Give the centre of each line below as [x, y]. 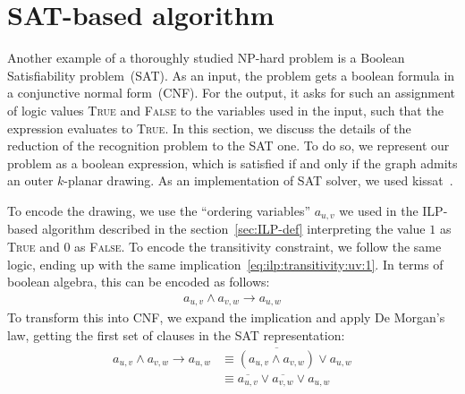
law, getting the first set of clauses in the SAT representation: [176, 334]
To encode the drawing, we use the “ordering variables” [159, 210]
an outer [30, 180]
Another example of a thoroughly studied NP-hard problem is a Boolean [206, 58]
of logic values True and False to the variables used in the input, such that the [225, 110]
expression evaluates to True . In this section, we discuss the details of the [209, 128]
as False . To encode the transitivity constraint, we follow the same [258, 246]
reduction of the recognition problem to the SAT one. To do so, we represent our [228, 146]
